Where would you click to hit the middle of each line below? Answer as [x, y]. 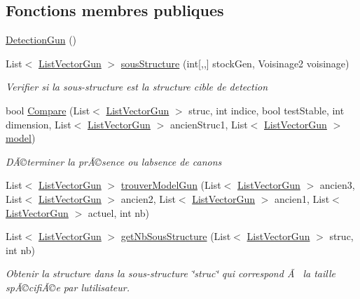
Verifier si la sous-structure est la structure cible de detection [137, 87]
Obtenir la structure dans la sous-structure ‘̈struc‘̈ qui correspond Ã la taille [171, 273]
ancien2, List [148, 198]
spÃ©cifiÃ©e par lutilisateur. [68, 287]
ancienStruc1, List [209, 124]
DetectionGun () [41, 40]
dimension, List [39, 124]
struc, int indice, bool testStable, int [266, 110]
